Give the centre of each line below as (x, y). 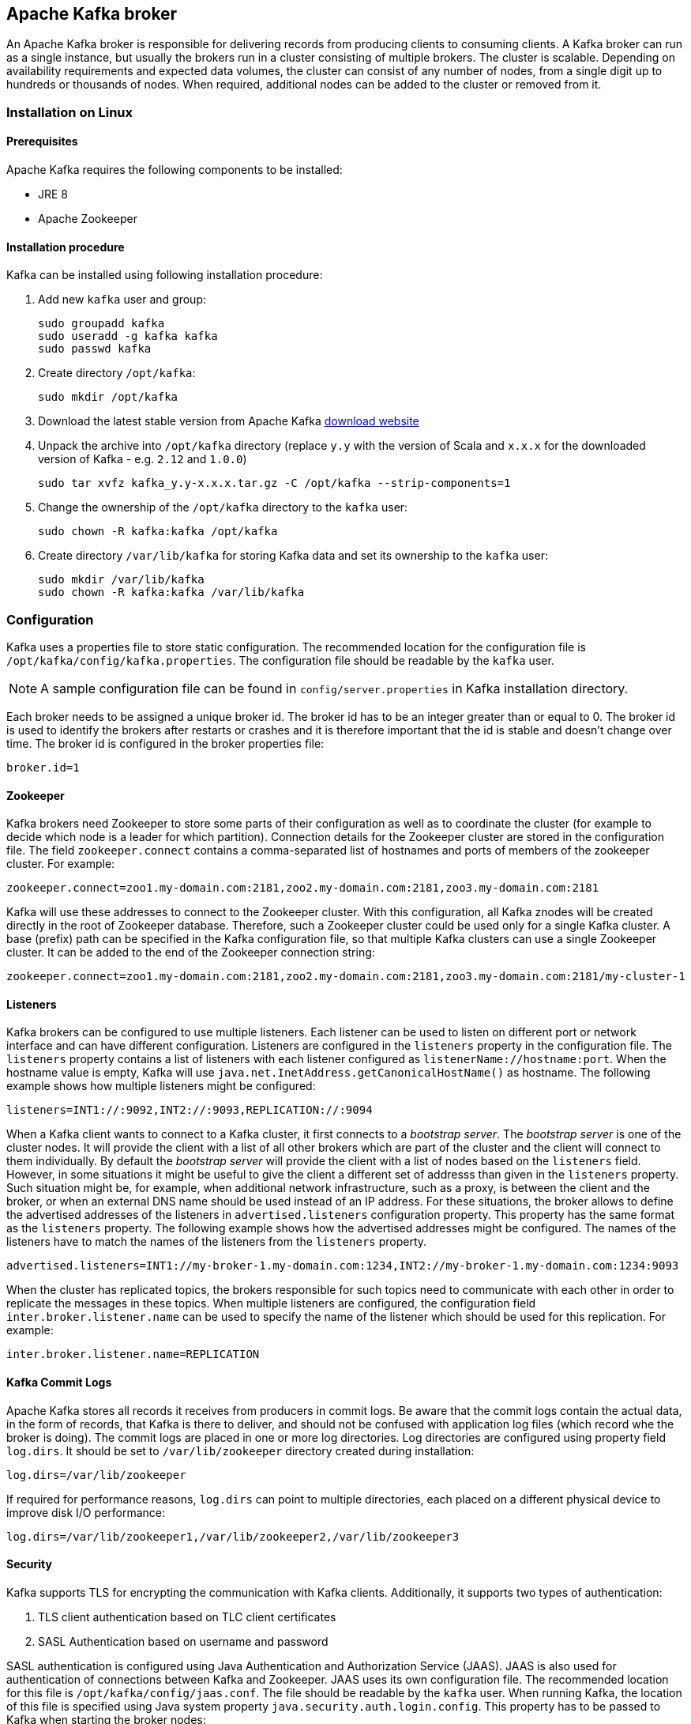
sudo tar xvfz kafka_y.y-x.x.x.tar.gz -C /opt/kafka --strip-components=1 (274, 483)
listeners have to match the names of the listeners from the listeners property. (217, 1242)
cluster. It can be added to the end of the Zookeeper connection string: (191, 953)
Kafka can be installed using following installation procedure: (165, 275)
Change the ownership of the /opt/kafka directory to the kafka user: (223, 507)
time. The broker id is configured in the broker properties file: (165, 743)
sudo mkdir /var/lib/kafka (121, 580)
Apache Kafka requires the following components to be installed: (175, 170)
